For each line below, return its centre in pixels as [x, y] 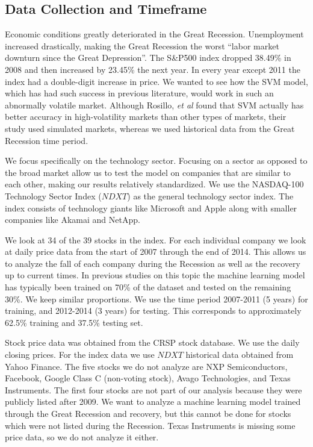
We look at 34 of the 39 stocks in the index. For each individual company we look [156, 239]
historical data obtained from [240, 355]
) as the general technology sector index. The [210, 195]
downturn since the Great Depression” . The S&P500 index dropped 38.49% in [148, 58]
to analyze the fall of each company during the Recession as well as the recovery [153, 263]
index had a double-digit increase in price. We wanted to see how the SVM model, [156, 81]
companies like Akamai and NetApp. [73, 220]
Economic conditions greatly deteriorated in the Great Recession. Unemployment [154, 34]
